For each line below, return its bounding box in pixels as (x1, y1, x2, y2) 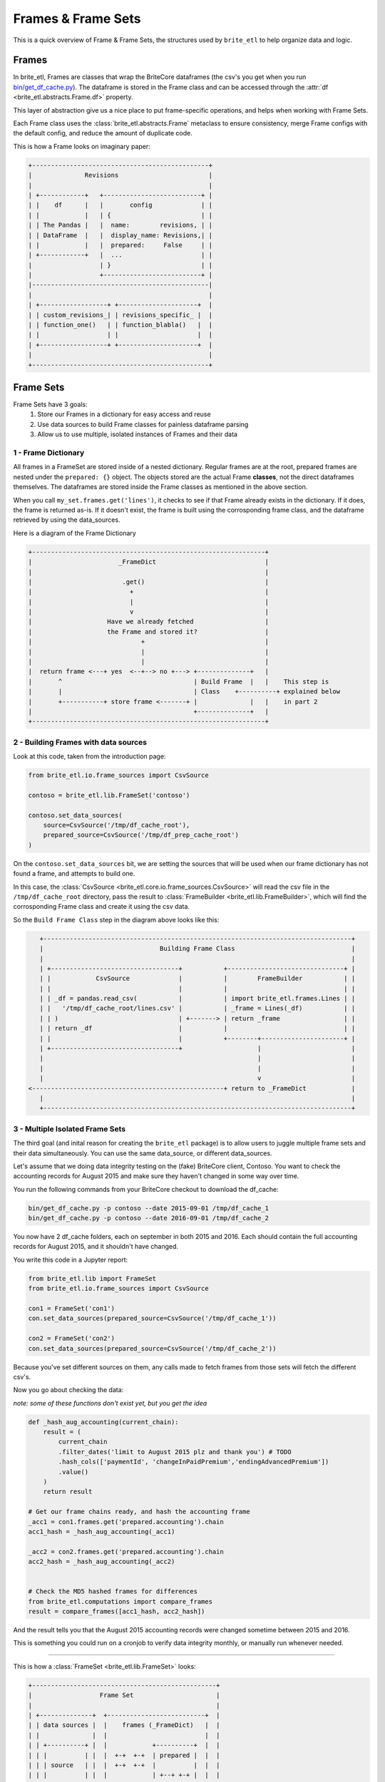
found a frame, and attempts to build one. (13, 870, 135, 878)
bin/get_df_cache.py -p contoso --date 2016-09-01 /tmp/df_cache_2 (28, 1214, 269, 1222)
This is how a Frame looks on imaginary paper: (13, 142, 151, 150)
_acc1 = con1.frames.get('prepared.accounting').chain (28, 1518, 224, 1525)
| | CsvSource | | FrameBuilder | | (39, 974, 356, 983)
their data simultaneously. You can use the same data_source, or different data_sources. (13, 1148, 272, 1158)
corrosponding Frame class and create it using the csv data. (13, 902, 190, 911)
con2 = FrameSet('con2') (28, 1334, 115, 1343)
